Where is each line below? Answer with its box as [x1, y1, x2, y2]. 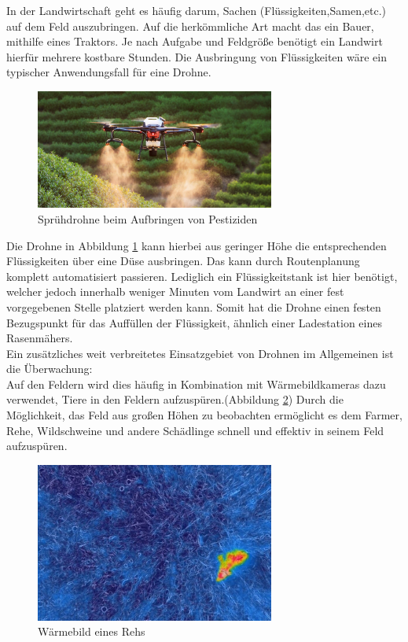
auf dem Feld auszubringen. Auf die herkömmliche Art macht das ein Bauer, [6, 17, 374, 34]
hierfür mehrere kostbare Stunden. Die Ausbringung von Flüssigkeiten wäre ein [6, 48, 388, 65]
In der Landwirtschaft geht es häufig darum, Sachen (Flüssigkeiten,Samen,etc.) [6, 2, 387, 18]
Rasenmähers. [6, 330, 73, 346]
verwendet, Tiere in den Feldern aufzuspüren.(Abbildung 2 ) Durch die [6, 391, 344, 408]
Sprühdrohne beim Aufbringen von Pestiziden [38, 210, 258, 227]
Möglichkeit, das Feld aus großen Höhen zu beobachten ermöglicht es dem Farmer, [6, 407, 402, 423]
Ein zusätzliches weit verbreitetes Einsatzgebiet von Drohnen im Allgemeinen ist [6, 345, 394, 361]
